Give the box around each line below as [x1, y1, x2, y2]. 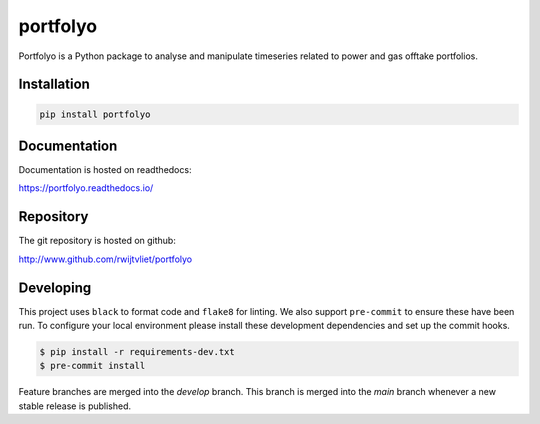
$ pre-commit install [39, 360, 146, 372]
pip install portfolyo [39, 108, 151, 120]
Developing [18, 279, 92, 296]
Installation [18, 76, 90, 93]
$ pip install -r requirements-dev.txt [39, 346, 235, 358]
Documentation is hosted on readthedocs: [18, 164, 192, 176]
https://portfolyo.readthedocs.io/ [18, 182, 154, 194]
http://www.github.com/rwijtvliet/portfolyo [18, 253, 193, 265]
